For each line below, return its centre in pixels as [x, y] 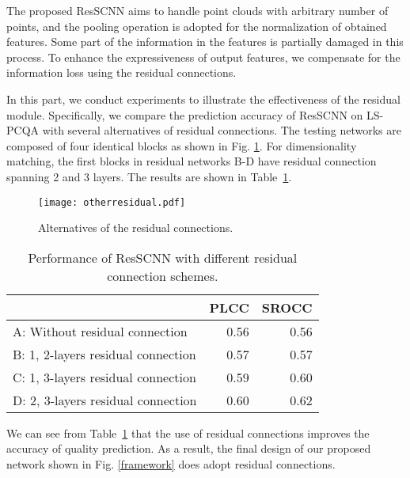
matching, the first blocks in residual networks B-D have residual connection [192, 161]
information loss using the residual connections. [121, 72]
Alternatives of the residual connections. [136, 228]
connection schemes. [163, 275]
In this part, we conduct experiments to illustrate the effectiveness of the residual [203, 99]
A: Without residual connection [100, 331]
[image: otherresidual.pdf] [112, 202]
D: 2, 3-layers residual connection [105, 400]
